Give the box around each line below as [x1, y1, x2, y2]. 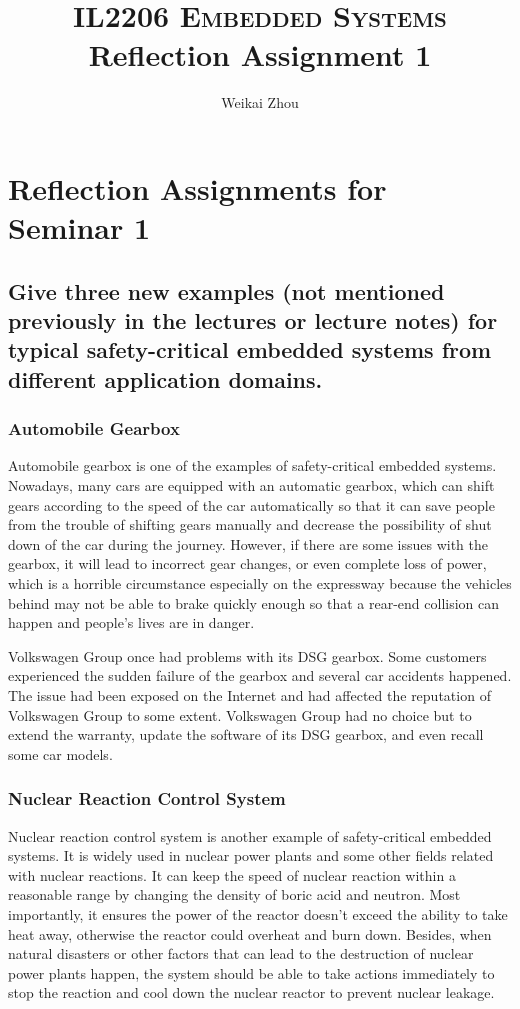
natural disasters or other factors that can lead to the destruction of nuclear [8, 943, 474, 964]
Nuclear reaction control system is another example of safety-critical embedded [8, 825, 492, 846]
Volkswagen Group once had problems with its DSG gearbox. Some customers [8, 645, 487, 666]
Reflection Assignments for [8, 167, 387, 208]
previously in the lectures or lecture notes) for [8, 305, 498, 336]
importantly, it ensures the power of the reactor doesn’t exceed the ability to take [8, 903, 508, 924]
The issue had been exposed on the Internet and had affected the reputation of [8, 684, 491, 705]
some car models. [8, 743, 113, 764]
